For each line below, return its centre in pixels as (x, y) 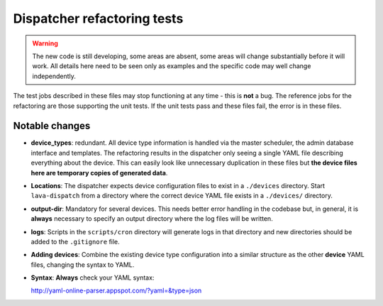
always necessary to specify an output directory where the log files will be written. (152, 219)
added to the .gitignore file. (75, 241)
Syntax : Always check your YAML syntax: (93, 278)
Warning (45, 43)
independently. (54, 76)
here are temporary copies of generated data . (99, 173)
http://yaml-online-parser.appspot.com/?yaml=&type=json (116, 290)
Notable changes (52, 126)
